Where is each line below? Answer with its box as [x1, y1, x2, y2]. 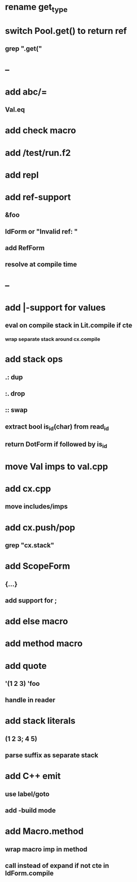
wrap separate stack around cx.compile [5, 336, 101, 343]
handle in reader [5, 696, 56, 704]
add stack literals [5, 716, 76, 727]
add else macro [5, 616, 68, 627]
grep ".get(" [5, 45, 42, 53]
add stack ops [5, 354, 63, 365]
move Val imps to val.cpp [5, 461, 108, 472]
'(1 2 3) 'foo [5, 679, 40, 688]
